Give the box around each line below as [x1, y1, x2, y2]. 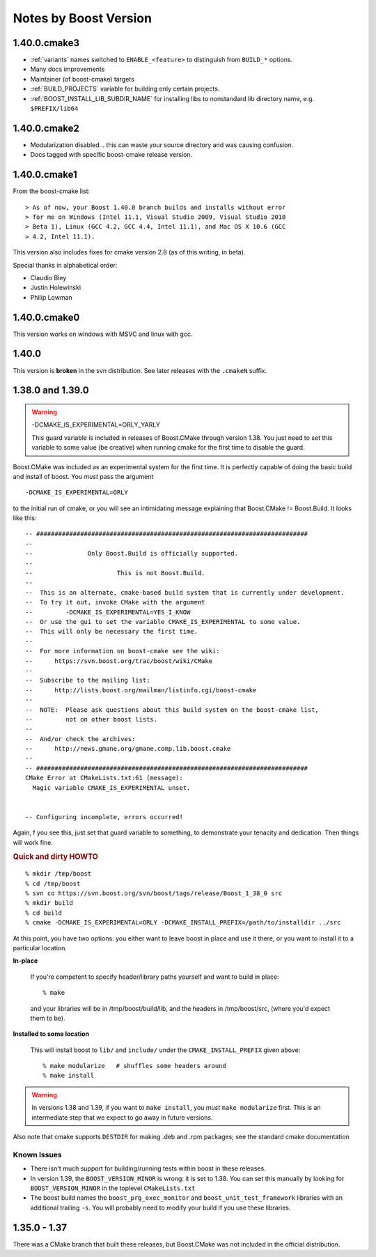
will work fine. [13, 838, 54, 846]
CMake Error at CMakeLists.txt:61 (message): [25, 774, 184, 782]
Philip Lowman [30, 293, 72, 301]
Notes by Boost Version [13, 10, 152, 26]
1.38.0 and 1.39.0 [13, 384, 90, 397]
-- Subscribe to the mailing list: [25, 676, 150, 685]
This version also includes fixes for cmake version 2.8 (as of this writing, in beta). [13, 248, 246, 257]
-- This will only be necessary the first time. [25, 627, 198, 636]
